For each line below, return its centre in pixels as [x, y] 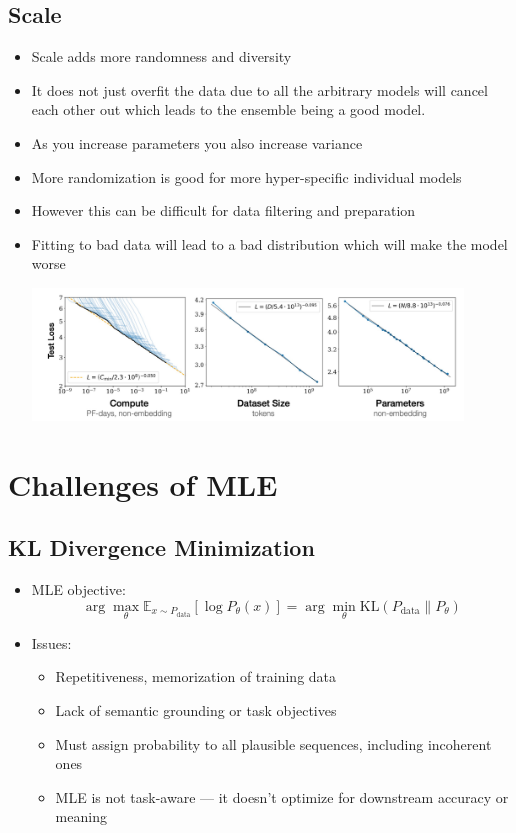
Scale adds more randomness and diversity [161, 56]
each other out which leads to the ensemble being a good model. [228, 109]
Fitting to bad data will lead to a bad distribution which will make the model [269, 243]
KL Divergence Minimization [161, 547]
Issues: [51, 642]
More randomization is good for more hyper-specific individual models [246, 176]
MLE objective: [78, 589]
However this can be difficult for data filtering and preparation [223, 210]
